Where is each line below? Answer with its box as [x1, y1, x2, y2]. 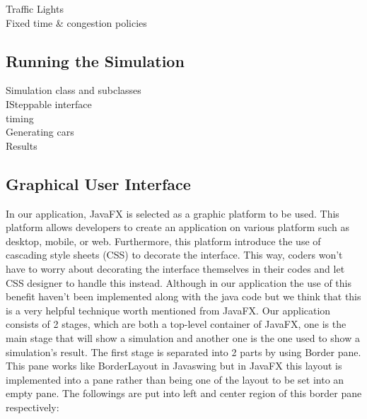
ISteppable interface [6, 96, 92, 111]
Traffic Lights [6, 1, 64, 16]
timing [6, 110, 34, 125]
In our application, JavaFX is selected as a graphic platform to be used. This [6, 206, 339, 220]
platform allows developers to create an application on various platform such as [6, 220, 349, 235]
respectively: [6, 399, 59, 414]
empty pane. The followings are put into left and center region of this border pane [6, 386, 362, 401]
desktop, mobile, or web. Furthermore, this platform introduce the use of [6, 233, 321, 248]
